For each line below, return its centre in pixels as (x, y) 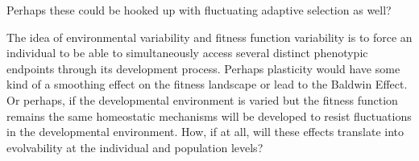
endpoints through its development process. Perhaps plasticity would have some (203, 68)
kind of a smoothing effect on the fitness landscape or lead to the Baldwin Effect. (207, 84)
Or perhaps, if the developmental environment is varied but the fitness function (202, 99)
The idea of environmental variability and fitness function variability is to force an (209, 37)
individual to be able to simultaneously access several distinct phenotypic (187, 53)
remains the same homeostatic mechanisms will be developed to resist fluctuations (209, 116)
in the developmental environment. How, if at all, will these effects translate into (205, 132)
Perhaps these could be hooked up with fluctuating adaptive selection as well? (199, 10)
